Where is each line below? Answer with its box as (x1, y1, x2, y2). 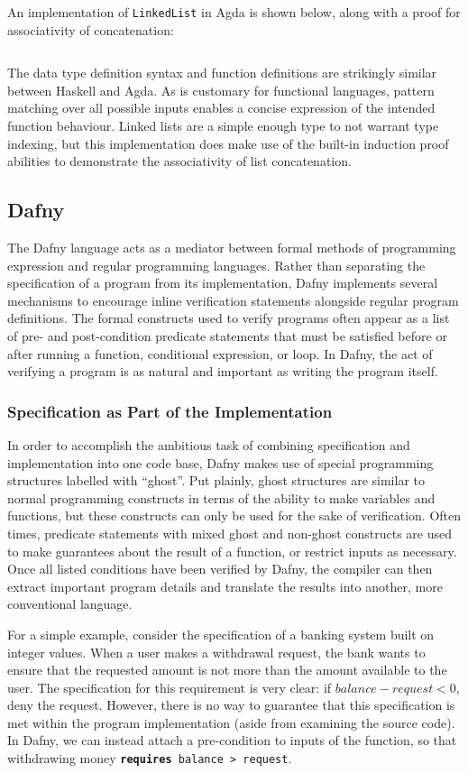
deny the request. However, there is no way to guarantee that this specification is (7, 695, 455, 714)
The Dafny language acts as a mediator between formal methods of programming (7, 238, 456, 257)
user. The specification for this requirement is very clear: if (7, 677, 332, 696)
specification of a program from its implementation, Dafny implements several (7, 273, 438, 292)
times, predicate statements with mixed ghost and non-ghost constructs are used (7, 523, 453, 542)
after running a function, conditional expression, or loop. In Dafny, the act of (7, 344, 433, 363)
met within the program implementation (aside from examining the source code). (7, 713, 455, 732)
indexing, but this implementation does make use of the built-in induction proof (7, 133, 449, 152)
